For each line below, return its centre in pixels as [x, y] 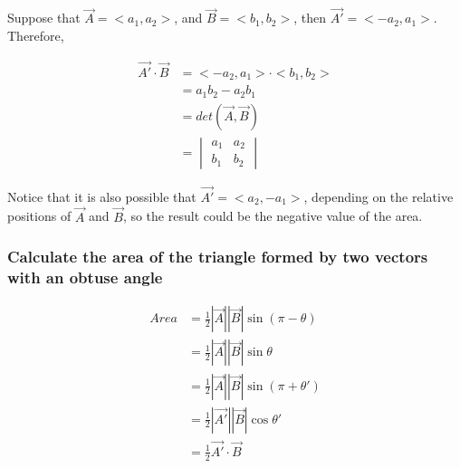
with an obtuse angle [85, 277]
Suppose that [44, 18]
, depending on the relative [379, 196]
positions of [39, 216]
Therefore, [36, 35]
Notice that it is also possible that [102, 196]
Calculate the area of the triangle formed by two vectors [218, 257]
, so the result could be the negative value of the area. [273, 216]
